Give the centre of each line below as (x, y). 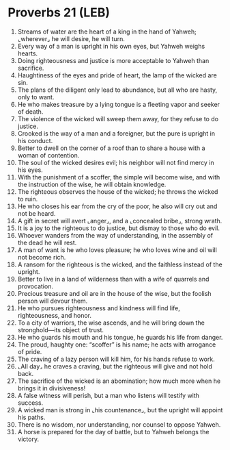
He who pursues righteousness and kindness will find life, (99, 308)
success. (30, 403)
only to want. (36, 97)
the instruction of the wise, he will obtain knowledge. (92, 184)
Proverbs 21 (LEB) (59, 13)
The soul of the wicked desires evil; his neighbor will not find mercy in (116, 162)
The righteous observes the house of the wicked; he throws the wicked (118, 191)
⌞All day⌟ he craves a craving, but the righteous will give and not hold (115, 366)
